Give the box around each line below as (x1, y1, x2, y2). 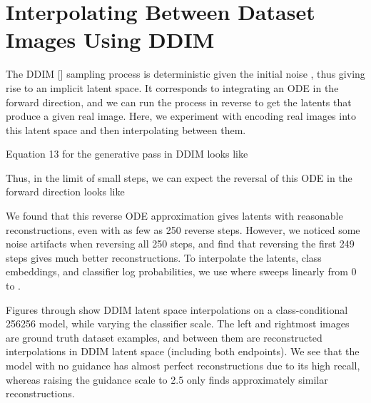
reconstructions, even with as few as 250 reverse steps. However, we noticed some (6, 222, 360, 237)
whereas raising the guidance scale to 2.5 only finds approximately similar (6, 372, 328, 387)
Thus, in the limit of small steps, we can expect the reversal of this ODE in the (6, 170, 352, 185)
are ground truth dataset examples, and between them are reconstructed (6, 330, 322, 345)
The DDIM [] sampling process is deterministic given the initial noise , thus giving (6, 66, 365, 81)
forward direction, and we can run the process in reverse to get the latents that (6, 94, 352, 109)
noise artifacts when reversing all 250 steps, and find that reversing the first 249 (6, 236, 355, 251)
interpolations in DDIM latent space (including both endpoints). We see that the (6, 344, 360, 359)
